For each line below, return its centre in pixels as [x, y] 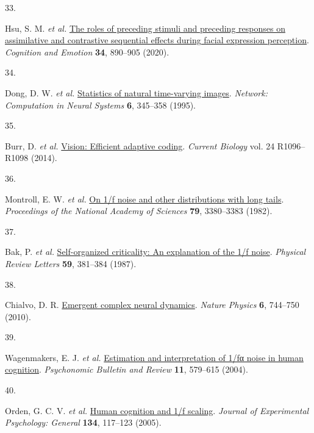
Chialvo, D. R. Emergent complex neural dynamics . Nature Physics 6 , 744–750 [152, 305]
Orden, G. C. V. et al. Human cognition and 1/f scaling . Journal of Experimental [157, 410]
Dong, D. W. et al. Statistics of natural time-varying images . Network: [137, 92]
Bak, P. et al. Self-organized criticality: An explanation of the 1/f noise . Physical [155, 252]
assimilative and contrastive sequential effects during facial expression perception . [157, 40]
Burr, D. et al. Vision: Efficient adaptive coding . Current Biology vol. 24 [140, 145]
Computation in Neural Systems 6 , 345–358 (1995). [100, 105]
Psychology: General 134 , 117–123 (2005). [83, 422]
